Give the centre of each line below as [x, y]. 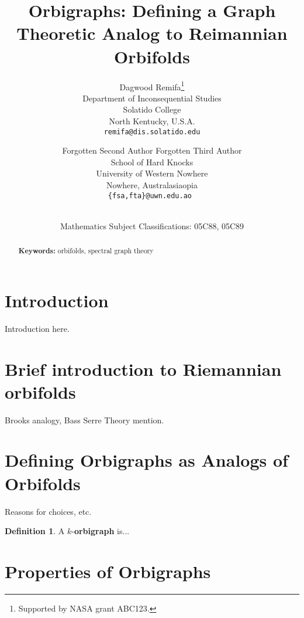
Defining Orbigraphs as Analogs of [146, 460]
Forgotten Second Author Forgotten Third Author [152, 150]
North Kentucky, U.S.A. [152, 120]
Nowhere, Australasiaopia [152, 184]
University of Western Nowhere [152, 173]
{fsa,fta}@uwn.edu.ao [150, 196]
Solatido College [152, 109]
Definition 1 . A [35, 531]
